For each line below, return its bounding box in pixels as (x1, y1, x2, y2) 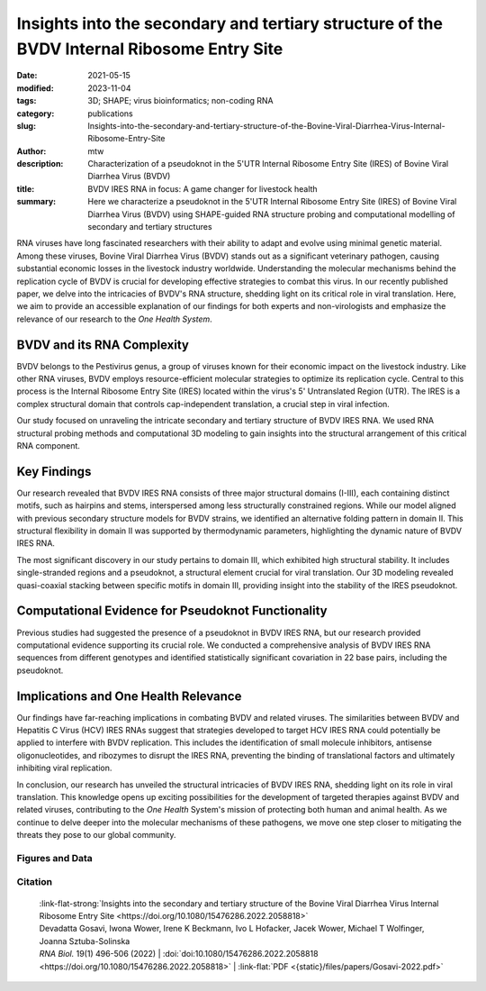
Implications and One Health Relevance (16, 688, 242, 704)
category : (16, 108, 55, 119)
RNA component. (16, 441, 81, 451)
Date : (16, 70, 38, 81)
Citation (16, 876, 53, 888)
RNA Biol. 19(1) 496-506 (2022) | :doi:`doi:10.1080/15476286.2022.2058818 (39, 949, 319, 959)
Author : (16, 145, 47, 157)
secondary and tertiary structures (87, 222, 212, 232)
